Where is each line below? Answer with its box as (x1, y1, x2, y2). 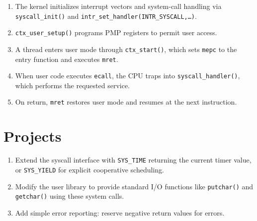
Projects (3, 126, 62, 146)
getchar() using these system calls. (15, 191, 124, 201)
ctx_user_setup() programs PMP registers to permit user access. (15, 27, 217, 38)
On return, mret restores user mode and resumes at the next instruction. (15, 97, 237, 107)
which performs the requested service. (15, 80, 130, 90)
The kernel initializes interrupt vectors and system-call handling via (15, 1, 222, 11)
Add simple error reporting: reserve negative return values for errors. (15, 207, 225, 218)
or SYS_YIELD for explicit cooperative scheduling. (15, 164, 164, 174)
